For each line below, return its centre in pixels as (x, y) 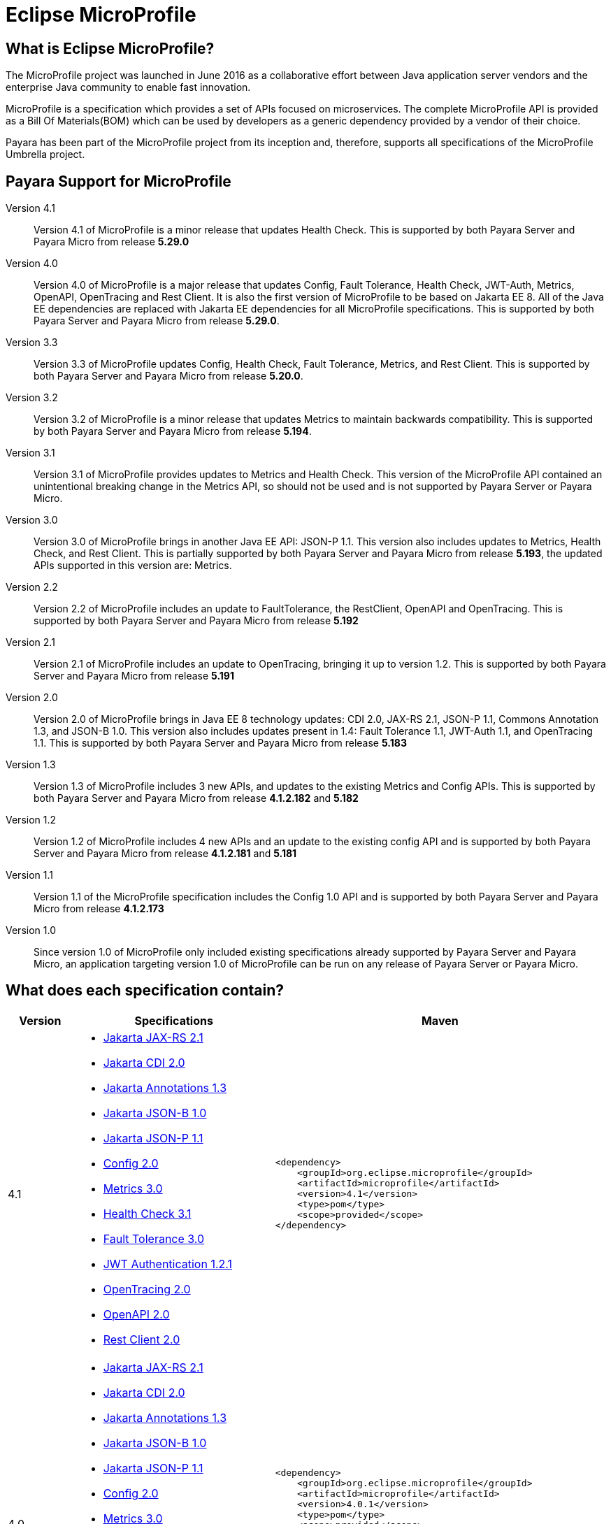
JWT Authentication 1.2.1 (168, 1264)
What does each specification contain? (145, 991)
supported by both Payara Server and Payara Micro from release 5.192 (196, 621)
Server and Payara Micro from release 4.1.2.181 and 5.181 (165, 854)
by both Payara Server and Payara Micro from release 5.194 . (173, 431)
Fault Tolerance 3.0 (154, 1238)
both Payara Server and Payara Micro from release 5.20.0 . (168, 376)
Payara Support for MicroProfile (118, 181)
